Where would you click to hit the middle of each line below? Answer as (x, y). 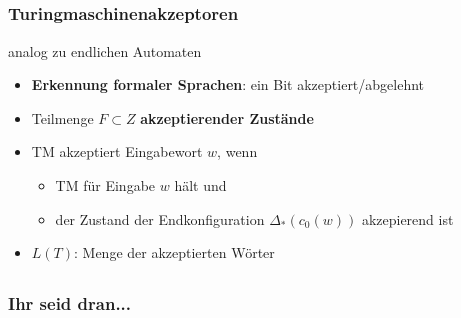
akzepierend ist (407, 218)
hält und (200, 185)
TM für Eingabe (105, 185)
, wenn (237, 151)
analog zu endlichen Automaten (105, 50)
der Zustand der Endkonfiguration (160, 218)
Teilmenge (62, 117)
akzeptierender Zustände (227, 117)
